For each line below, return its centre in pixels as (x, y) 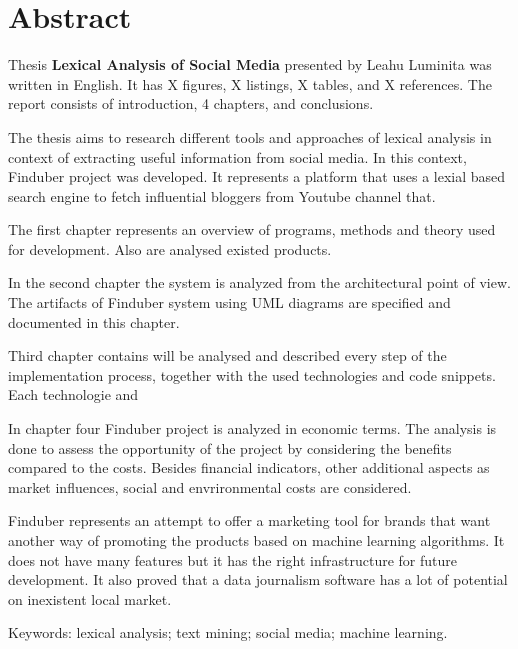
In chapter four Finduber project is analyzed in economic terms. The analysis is (252, 428)
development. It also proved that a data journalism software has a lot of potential (258, 579)
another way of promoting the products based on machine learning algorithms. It (256, 540)
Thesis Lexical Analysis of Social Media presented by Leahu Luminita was (250, 64)
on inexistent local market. (90, 598)
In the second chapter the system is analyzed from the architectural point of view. (259, 282)
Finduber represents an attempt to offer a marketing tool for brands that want (249, 520)
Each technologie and (73, 394)
